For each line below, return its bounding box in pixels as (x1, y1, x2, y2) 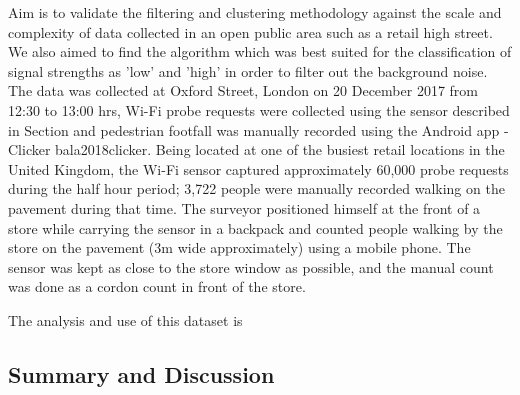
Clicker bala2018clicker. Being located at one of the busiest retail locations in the (8, 139, 505, 160)
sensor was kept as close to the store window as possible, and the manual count (8, 256, 494, 277)
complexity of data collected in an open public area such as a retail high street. (8, 21, 493, 42)
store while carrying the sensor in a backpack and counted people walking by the (8, 217, 503, 238)
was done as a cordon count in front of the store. (8, 276, 306, 297)
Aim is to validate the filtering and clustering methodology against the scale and (8, 2, 502, 22)
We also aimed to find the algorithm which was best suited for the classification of (8, 41, 512, 62)
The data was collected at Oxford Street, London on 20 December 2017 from (8, 80, 478, 101)
